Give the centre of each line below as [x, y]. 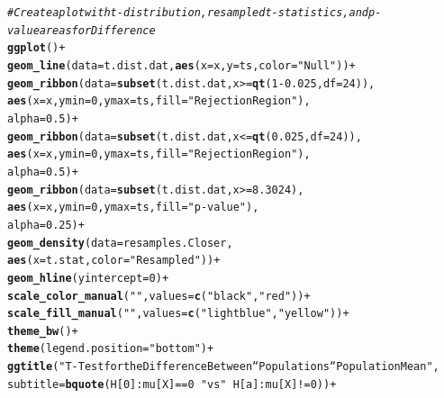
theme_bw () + [43, 331]
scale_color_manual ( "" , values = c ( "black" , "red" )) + [159, 296]
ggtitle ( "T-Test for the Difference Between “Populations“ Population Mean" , [223, 367]
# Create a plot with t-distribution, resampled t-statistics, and [188, 13]
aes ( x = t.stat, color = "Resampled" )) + [114, 261]
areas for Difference [97, 30]
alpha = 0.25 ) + [46, 225]
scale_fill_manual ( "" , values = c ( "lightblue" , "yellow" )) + [178, 314]
